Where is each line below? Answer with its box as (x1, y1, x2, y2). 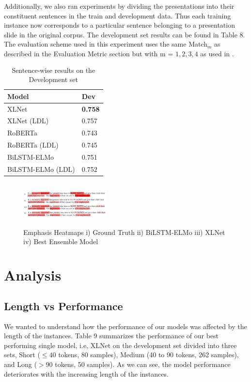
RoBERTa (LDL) (7, 140, 59, 150)
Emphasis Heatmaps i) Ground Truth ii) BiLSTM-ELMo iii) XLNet (23, 227, 225, 237)
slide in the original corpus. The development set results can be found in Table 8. (4, 29, 245, 39)
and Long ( (4, 359, 37, 369)
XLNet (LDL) (7, 116, 49, 126)
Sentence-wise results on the (12, 65, 95, 75)
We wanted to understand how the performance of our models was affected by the (4, 321, 247, 331)
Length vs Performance (4, 298, 123, 313)
